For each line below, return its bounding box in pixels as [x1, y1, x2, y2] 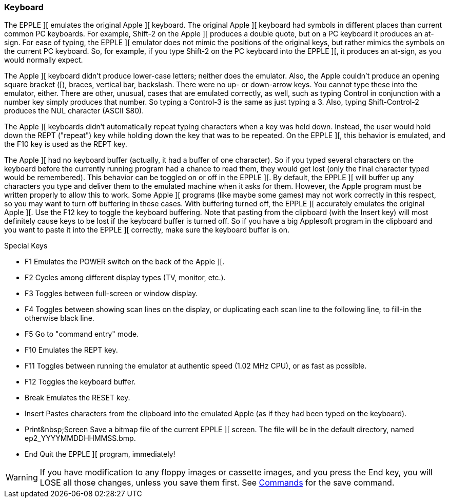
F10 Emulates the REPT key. [25, 345, 118, 355]
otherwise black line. [25, 314, 94, 323]
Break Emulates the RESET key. [25, 393, 130, 402]
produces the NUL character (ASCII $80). [4, 106, 144, 115]
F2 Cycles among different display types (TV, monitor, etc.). [25, 273, 226, 282]
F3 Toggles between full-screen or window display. [25, 289, 198, 298]
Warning [6, 472, 38, 483]
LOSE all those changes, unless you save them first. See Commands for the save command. [40, 477, 395, 488]
